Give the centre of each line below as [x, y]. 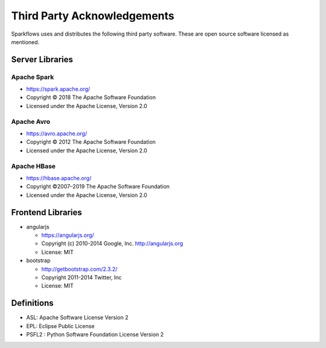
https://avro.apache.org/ [57, 134]
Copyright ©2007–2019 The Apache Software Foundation [98, 187]
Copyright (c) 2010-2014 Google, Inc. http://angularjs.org [112, 243]
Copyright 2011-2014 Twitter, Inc [81, 277]
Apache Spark [33, 77]
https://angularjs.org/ [68, 235]
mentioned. [25, 42]
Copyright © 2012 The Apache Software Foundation [91, 142]
